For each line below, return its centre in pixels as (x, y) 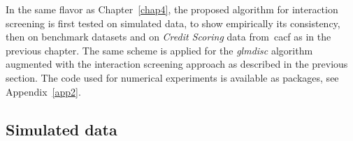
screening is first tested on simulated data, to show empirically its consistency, (173, 23)
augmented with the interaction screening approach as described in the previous (177, 64)
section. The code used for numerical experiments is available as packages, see (172, 77)
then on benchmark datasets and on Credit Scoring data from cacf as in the (168, 37)
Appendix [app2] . (43, 91)
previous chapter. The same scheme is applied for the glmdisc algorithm (159, 50)
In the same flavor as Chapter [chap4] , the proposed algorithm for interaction (172, 9)
